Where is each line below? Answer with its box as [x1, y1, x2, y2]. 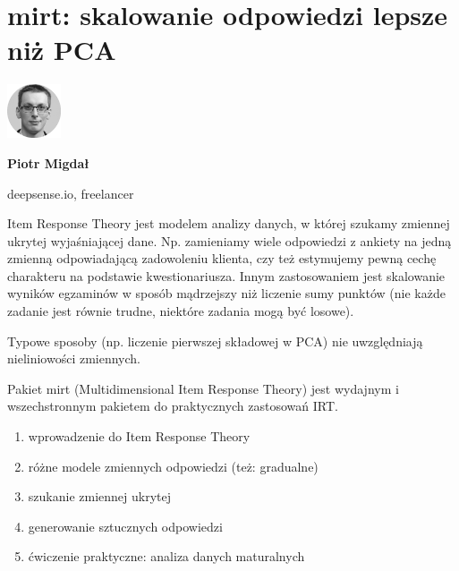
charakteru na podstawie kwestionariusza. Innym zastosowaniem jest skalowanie [7, 266, 446, 285]
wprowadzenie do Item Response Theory [28, 427, 251, 446]
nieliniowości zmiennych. [7, 349, 141, 368]
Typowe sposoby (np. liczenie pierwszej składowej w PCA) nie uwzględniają [7, 331, 423, 350]
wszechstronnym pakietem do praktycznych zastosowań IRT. [7, 396, 338, 415]
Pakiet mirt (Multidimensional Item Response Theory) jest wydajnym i [7, 379, 399, 397]
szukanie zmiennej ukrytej [28, 487, 171, 506]
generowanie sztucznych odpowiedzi [28, 516, 223, 535]
